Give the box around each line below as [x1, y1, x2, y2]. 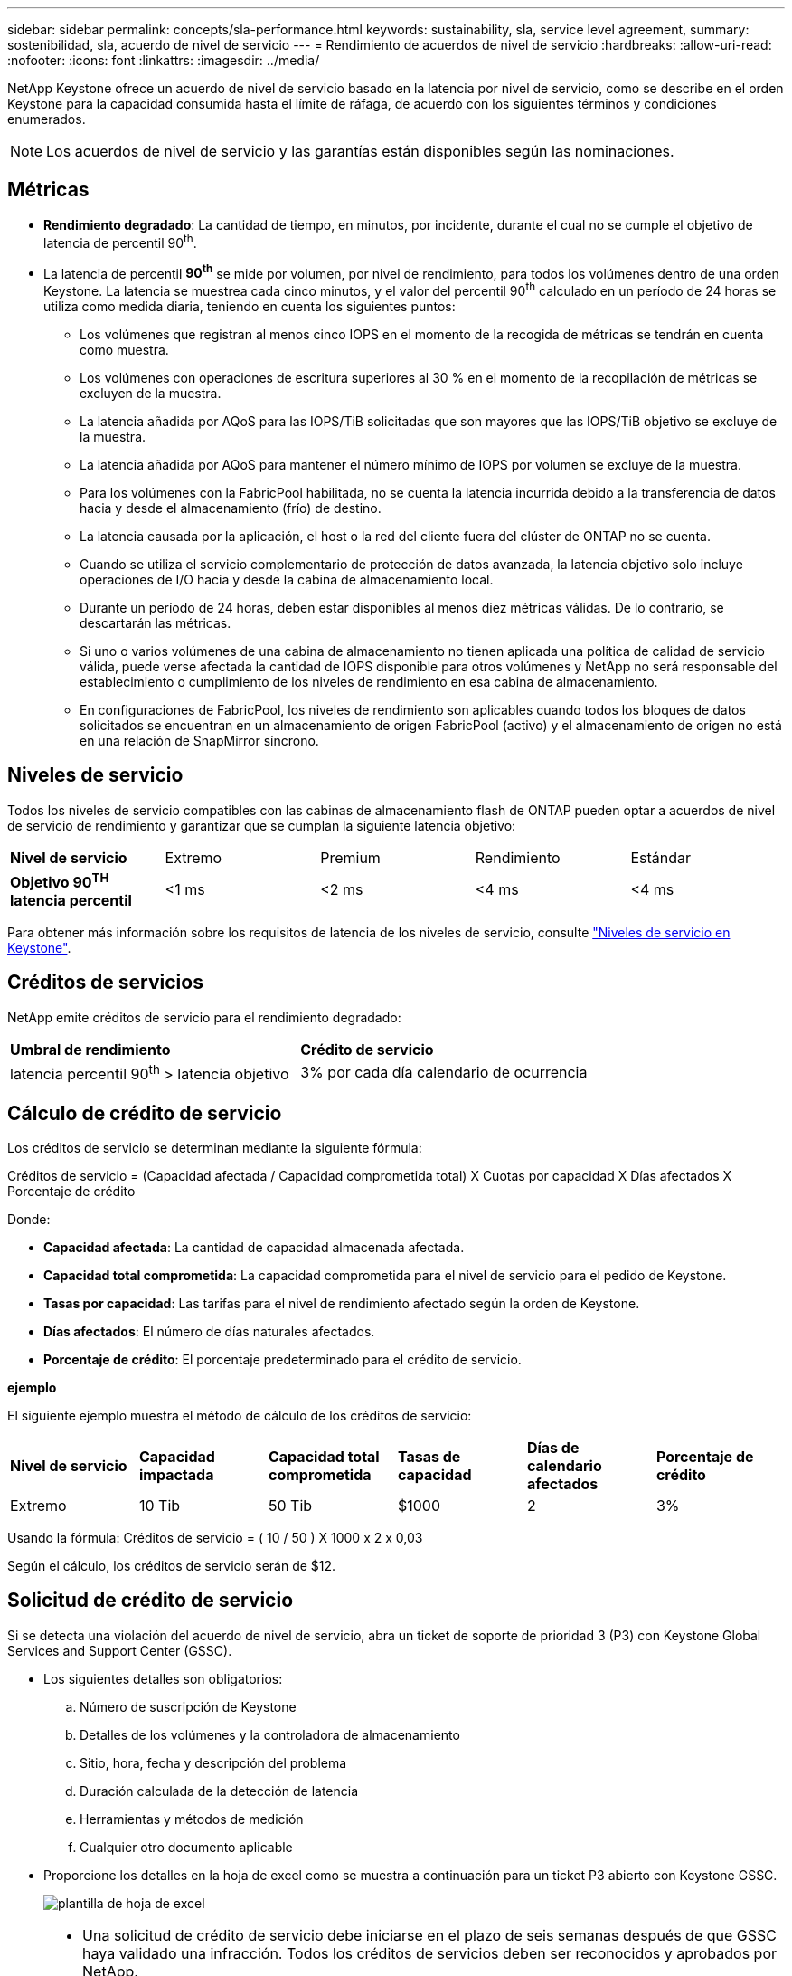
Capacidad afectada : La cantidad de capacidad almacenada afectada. [43, 1240, 465, 1255]
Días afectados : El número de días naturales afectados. [43, 1324, 375, 1339]
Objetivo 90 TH [10, 869, 109, 891]
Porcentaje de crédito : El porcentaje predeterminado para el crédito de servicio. [43, 1352, 522, 1367]
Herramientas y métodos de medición [80, 1810, 304, 1827]
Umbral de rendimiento [10, 1040, 171, 1059]
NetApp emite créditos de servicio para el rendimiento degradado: [7, 1009, 401, 1025]
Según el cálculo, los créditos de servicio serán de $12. [7, 1558, 336, 1573]
